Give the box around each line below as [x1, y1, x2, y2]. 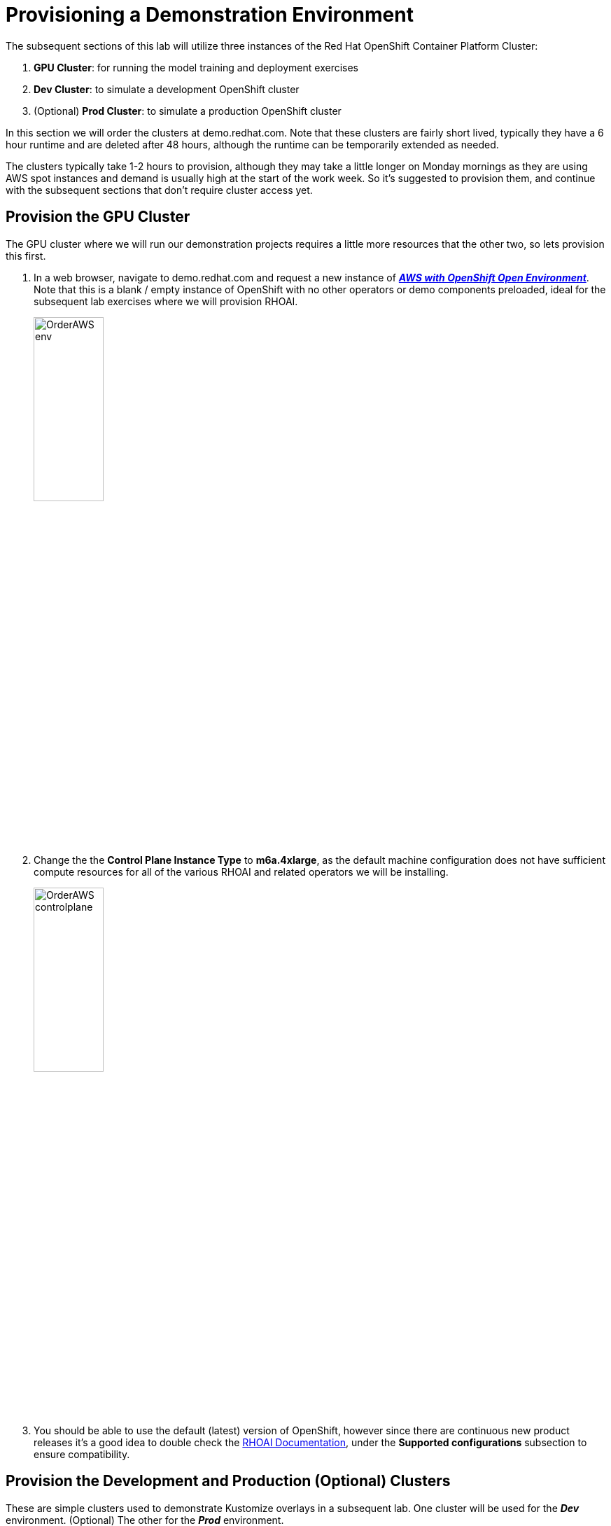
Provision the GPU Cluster [6, 208, 190, 226]
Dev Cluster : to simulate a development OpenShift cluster [34, 83, 300, 95]
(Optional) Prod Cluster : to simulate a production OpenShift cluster [34, 104, 342, 117]
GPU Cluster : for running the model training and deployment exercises [34, 61, 359, 73]
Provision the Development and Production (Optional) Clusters [6, 1472, 451, 1490]
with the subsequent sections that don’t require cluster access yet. [6, 183, 313, 196]
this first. [6, 249, 46, 262]
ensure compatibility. [34, 1448, 130, 1460]
